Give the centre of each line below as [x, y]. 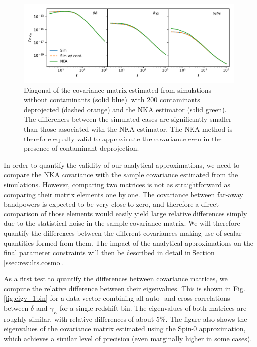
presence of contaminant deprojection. [82, 148]
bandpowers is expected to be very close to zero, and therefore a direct [111, 204]
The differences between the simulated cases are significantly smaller [128, 119]
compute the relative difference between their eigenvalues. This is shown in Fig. [125, 288]
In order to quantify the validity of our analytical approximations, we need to [122, 165]
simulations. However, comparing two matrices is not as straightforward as [117, 184]
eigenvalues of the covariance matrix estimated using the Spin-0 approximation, [125, 328]
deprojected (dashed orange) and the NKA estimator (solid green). [125, 109]
